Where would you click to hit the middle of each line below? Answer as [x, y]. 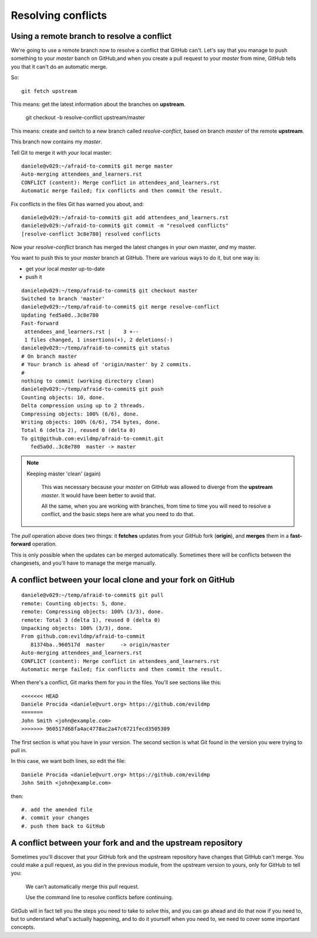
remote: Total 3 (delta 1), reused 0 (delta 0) [91, 620]
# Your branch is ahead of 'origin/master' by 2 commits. [107, 365]
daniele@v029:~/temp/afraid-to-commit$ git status [96, 348]
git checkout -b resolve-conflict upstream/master [85, 118]
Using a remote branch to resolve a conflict [91, 36]
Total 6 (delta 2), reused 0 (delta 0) [79, 430]
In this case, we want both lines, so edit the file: [68, 761]
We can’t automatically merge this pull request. [82, 886]
